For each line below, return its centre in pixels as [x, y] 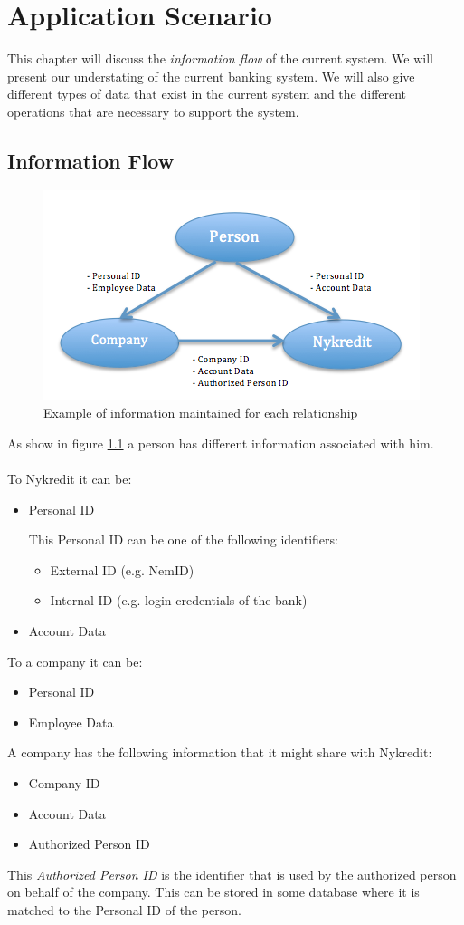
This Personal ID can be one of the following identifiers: [183, 540]
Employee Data [71, 722]
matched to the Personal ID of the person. [124, 909]
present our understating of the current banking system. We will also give [211, 76]
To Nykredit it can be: [70, 479]
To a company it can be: [75, 661]
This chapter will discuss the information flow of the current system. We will [221, 58]
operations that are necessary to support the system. [153, 111]
